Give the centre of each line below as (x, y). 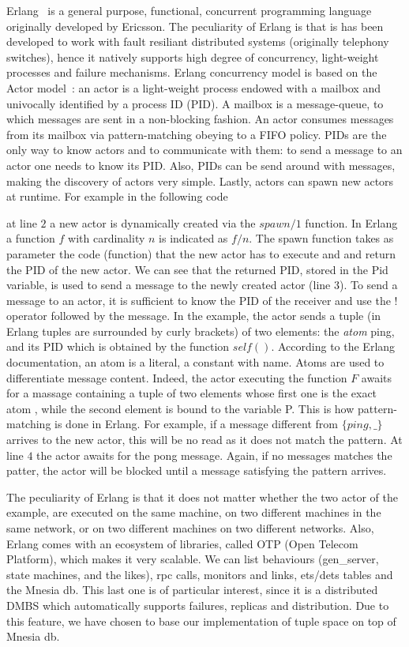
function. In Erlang (351, 222)
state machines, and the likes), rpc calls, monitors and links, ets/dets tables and (200, 574)
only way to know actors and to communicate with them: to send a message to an (204, 150)
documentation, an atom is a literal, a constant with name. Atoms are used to (195, 362)
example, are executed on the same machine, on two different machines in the (194, 512)
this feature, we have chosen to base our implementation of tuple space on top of (201, 621)
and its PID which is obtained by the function (118, 346)
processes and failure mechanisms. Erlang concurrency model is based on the (192, 72)
